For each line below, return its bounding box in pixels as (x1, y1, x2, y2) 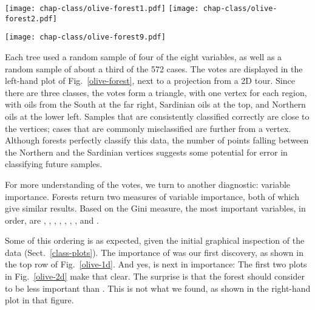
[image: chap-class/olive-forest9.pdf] (5, 33, 166, 42)
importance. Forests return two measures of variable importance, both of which (5, 190, 299, 202)
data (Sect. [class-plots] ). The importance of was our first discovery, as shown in (5, 246, 303, 258)
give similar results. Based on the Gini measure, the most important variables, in (5, 202, 306, 215)
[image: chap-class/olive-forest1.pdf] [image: (5, 4, 199, 13)
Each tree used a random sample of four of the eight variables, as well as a (5, 50, 282, 63)
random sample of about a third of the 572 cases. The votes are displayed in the (5, 62, 303, 75)
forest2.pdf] (5, 14, 57, 23)
